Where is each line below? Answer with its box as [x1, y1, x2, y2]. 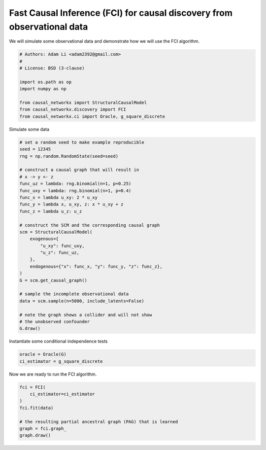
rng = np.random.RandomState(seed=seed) [19, 153, 118, 159]
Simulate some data [9, 126, 49, 132]
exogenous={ [30, 236, 59, 242]
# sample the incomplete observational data [19, 291, 129, 297]
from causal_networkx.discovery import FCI [19, 106, 127, 112]
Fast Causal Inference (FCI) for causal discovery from [9, 7, 233, 18]
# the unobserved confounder [19, 318, 90, 324]
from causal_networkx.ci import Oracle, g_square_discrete [19, 113, 165, 119]
